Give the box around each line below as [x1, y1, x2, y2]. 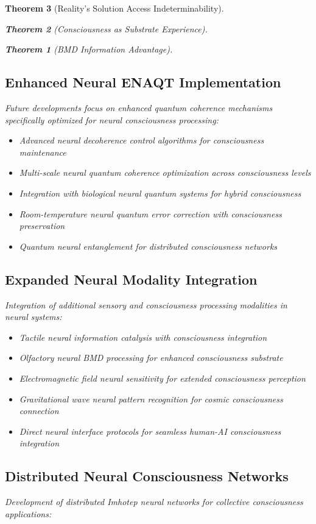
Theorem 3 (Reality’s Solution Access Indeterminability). [5, 2, 224, 14]
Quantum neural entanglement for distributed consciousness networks [19, 239, 278, 252]
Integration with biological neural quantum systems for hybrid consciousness [19, 186, 301, 199]
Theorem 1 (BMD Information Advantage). [5, 43, 173, 56]
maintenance [19, 145, 66, 158]
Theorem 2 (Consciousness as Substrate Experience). [5, 22, 208, 35]
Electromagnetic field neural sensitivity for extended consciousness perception [19, 371, 306, 384]
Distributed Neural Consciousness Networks [5, 467, 289, 486]
